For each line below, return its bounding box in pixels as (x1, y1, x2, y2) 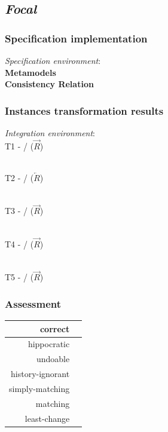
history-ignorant (11, 367, 70, 380)
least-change (25, 412, 70, 424)
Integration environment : (5, 127, 95, 139)
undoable (36, 353, 70, 365)
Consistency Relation (5, 78, 94, 90)
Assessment (5, 296, 62, 311)
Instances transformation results (5, 103, 164, 118)
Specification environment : (5, 54, 101, 66)
